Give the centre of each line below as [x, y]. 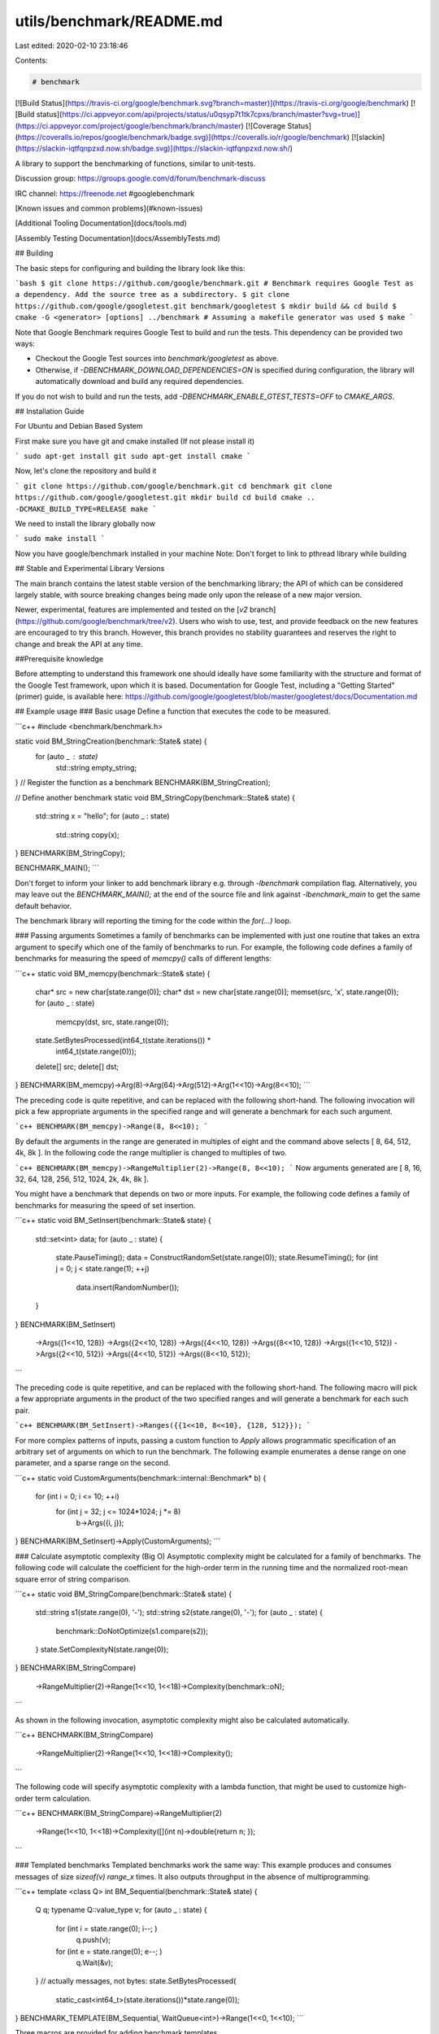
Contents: [31, 60]
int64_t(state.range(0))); [96, 1052]
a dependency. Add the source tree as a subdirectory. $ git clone [152, 295]
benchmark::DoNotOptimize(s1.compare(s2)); [132, 1630]
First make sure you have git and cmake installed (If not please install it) [135, 441]
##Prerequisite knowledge [59, 658]
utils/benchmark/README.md [119, 21]
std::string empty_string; [96, 768]
